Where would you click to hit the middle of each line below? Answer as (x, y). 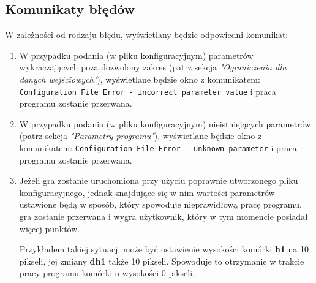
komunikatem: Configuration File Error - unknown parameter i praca (158, 148)
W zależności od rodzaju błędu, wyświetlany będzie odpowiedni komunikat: (147, 35)
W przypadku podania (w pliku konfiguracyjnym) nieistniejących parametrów (165, 123)
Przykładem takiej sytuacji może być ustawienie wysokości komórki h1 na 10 (164, 249)
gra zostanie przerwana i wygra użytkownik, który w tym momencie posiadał (164, 217)
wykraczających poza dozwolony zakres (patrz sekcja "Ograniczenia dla (153, 67)
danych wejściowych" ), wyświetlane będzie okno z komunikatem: (140, 79)
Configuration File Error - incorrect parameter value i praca (148, 91)
